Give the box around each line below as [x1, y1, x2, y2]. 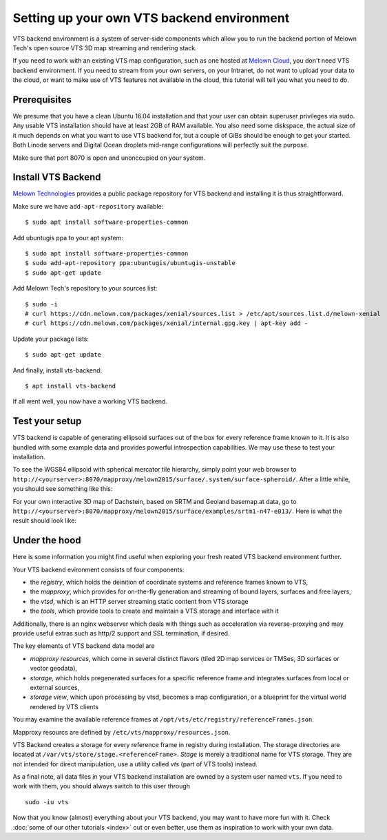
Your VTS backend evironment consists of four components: [12, 565, 185, 574]
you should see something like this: [12, 485, 113, 493]
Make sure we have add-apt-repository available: [12, 202, 164, 210]
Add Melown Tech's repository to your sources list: [12, 284, 158, 293]
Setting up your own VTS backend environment [12, 10, 290, 25]
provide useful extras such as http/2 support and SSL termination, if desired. [12, 629, 230, 638]
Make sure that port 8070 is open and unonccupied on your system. [12, 154, 206, 162]
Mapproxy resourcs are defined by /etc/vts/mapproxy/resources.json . [12, 728, 231, 736]
